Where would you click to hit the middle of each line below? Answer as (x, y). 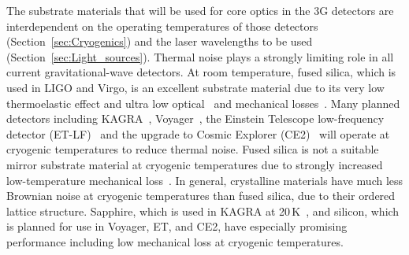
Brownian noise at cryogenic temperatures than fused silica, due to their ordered (201, 196)
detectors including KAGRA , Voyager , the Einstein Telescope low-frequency (195, 118)
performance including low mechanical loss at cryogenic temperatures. (175, 241)
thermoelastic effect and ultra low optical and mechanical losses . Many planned (203, 103)
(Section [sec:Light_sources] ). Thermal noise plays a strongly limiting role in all (200, 56)
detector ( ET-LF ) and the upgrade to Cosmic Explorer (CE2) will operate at (198, 133)
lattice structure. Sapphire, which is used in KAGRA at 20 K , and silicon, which (203, 211)
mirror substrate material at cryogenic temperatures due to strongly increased (195, 164)
